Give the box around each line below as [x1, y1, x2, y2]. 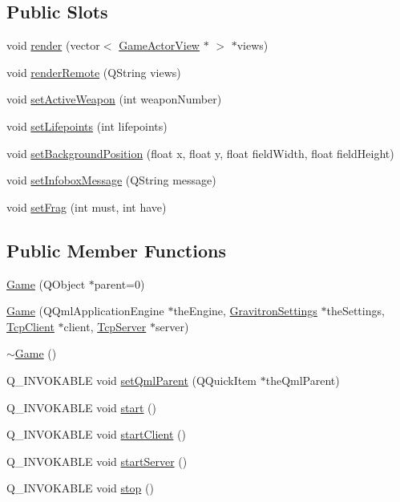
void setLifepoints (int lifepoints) [6, 117, 168, 134]
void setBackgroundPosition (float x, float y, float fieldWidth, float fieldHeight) [6, 144, 394, 161]
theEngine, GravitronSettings [173, 302, 317, 319]
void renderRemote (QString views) [6, 63, 181, 80]
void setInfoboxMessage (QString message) [6, 172, 216, 188]
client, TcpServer [63, 318, 147, 334]
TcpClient [6, 318, 55, 334]
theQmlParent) [265, 371, 340, 388]
